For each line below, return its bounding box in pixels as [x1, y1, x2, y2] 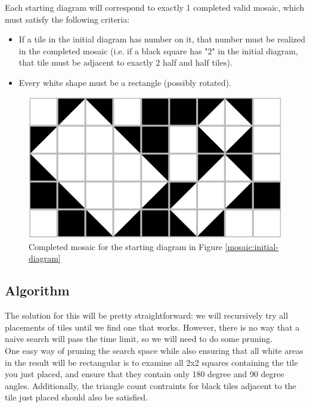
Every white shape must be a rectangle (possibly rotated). [18, 76, 231, 88]
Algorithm [5, 281, 70, 300]
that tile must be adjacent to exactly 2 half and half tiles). [18, 56, 232, 69]
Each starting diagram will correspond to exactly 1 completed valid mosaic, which [5, 1, 305, 13]
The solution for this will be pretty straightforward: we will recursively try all [5, 309, 289, 322]
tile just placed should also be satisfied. [5, 391, 148, 403]
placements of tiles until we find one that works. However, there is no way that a [5, 320, 300, 333]
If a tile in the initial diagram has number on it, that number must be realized [18, 33, 306, 45]
